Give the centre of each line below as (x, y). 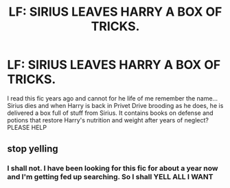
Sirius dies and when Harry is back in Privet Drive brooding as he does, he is (115, 105)
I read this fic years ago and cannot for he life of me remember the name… (113, 98)
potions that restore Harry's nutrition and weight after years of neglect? (108, 120)
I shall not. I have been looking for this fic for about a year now (113, 168)
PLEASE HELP (27, 127)
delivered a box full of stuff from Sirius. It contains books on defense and (111, 113)
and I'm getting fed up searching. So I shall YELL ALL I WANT (110, 177)
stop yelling (33, 149)
